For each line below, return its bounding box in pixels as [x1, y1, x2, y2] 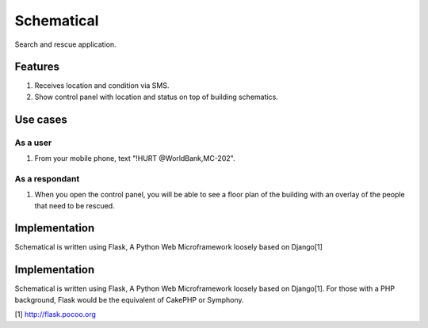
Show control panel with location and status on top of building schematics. [34, 92, 279, 101]
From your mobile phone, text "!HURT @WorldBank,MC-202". [34, 154, 235, 162]
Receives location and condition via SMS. [34, 81, 170, 90]
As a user [14, 137, 52, 148]
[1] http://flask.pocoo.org [14, 310, 97, 319]
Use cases [14, 113, 67, 126]
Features [14, 60, 59, 74]
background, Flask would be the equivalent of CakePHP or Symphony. [14, 295, 245, 304]
